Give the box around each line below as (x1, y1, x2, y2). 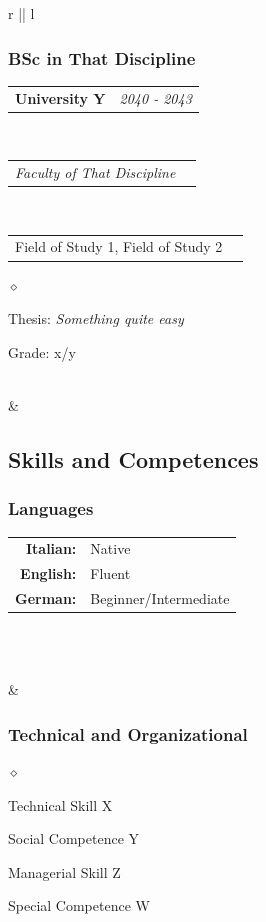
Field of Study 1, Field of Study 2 (15, 236, 223, 257)
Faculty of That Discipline (15, 162, 176, 182)
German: (15, 587, 77, 608)
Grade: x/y (8, 341, 76, 362)
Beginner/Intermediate (90, 587, 230, 608)
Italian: (25, 538, 77, 559)
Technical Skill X (8, 794, 113, 815)
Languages (8, 496, 94, 521)
